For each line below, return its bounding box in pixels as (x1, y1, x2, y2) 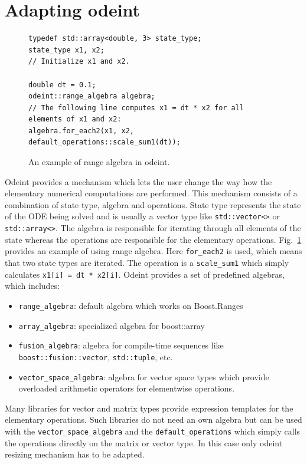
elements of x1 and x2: (28, 115, 122, 124)
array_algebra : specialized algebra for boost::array (18, 319, 205, 331)
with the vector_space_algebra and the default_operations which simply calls (5, 424, 301, 437)
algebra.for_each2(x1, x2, (28, 126, 134, 135)
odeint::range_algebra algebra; (28, 92, 155, 101)
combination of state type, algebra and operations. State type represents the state (5, 198, 301, 210)
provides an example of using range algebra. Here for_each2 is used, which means (5, 245, 302, 257)
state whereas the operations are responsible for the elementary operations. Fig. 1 (5, 233, 302, 245)
